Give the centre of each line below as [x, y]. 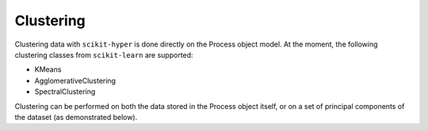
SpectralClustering [65, 92]
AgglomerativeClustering [75, 80]
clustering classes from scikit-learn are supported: [104, 54]
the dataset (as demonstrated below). [76, 117]
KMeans [48, 69]
